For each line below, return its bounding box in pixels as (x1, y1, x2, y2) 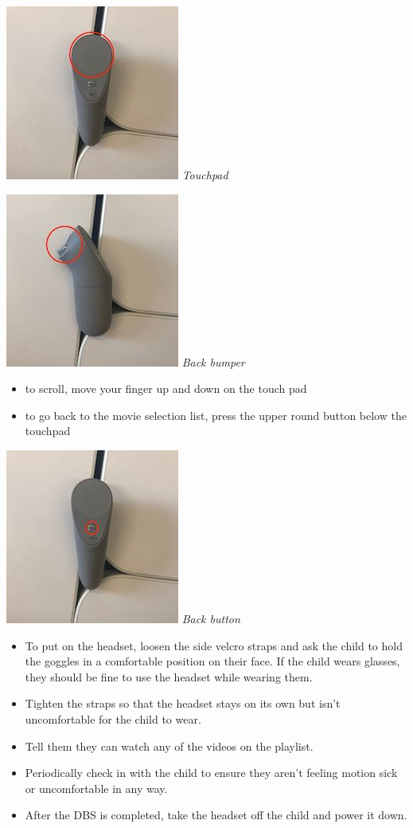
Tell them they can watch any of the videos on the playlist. (25, 737, 314, 754)
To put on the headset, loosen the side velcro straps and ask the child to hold (25, 637, 403, 653)
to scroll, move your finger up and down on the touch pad (25, 380, 307, 397)
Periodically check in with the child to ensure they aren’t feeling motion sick (25, 764, 398, 781)
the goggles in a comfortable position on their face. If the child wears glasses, (25, 653, 400, 669)
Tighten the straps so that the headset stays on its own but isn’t (25, 695, 341, 712)
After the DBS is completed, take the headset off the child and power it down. (25, 806, 407, 823)
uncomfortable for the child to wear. (25, 710, 201, 727)
